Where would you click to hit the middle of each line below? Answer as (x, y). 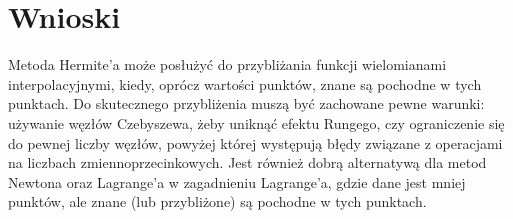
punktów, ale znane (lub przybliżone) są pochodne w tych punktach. (217, 201)
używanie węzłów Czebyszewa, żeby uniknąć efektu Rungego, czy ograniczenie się (256, 122)
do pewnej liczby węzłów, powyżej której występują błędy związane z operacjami (255, 142)
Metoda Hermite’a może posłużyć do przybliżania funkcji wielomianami (227, 64)
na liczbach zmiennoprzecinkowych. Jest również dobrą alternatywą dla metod (247, 162)
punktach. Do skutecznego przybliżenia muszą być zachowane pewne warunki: (246, 103)
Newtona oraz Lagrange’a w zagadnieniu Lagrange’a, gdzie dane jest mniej (237, 181)
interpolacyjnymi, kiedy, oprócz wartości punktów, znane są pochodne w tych (245, 83)
